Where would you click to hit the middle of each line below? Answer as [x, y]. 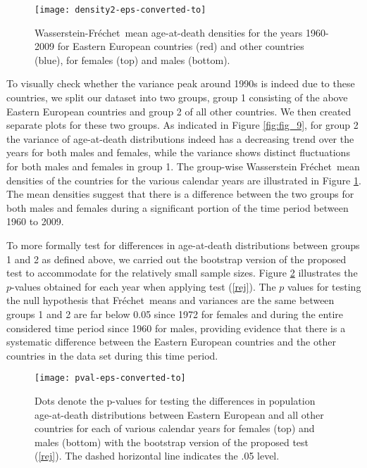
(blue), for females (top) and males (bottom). [132, 59]
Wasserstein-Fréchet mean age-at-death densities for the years [169, 32]
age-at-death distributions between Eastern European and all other [179, 414]
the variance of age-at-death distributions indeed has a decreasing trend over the [180, 138]
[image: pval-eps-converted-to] [110, 378]
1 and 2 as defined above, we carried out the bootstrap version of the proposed [176, 259]
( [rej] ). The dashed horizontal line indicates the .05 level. [157, 456]
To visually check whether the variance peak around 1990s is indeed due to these [181, 83]
